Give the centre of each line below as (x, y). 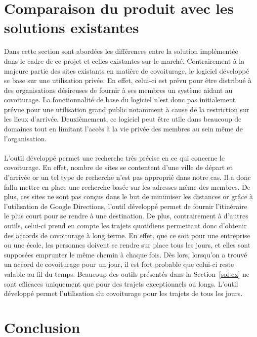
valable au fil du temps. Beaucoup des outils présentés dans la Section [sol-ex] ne (127, 274)
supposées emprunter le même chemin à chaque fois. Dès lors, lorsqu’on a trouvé (126, 254)
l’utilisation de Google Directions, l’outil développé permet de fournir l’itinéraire (126, 206)
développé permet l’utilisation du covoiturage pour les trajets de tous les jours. (123, 293)
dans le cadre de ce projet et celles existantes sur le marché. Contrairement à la (124, 61)
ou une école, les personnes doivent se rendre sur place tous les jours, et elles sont (127, 245)
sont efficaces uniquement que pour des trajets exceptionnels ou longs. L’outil (121, 283)
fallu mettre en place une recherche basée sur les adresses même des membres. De (127, 187)
